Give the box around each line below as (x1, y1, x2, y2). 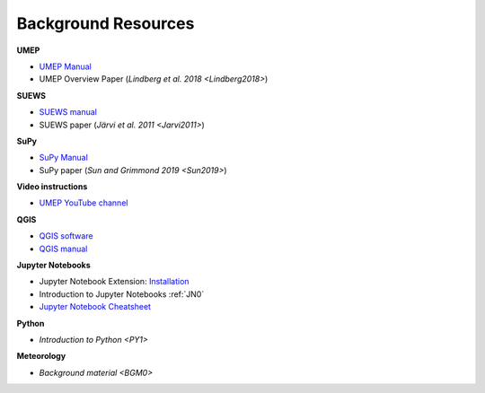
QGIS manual (39, 243, 88, 254)
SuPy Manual (39, 153, 89, 163)
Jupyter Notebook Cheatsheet (39, 301, 152, 312)
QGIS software (39, 231, 93, 241)
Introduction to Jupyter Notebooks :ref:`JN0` (39, 288, 205, 300)
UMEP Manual (39, 61, 92, 72)
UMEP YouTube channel (39, 197, 128, 208)
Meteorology (16, 351, 66, 362)
